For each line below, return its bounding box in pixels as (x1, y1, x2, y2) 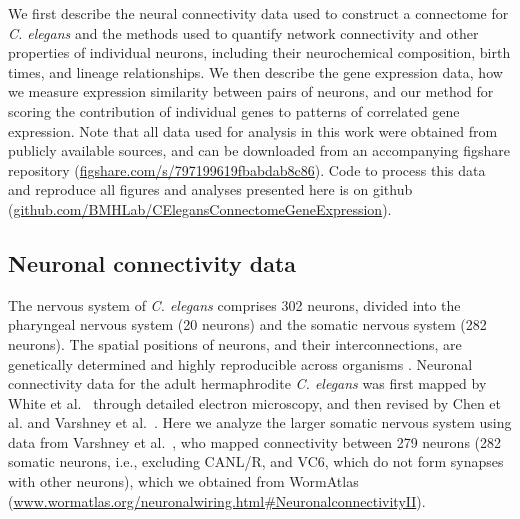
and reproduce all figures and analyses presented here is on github (8, 179, 413, 200)
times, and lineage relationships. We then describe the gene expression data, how (8, 61, 503, 82)
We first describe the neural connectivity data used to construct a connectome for (8, 3, 509, 23)
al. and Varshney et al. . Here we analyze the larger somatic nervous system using (8, 412, 512, 433)
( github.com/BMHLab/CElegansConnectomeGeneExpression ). (8, 198, 392, 219)
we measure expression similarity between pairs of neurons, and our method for (8, 81, 494, 102)
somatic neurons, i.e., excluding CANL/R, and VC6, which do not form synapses (8, 451, 504, 472)
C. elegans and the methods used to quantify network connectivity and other (8, 22, 479, 43)
